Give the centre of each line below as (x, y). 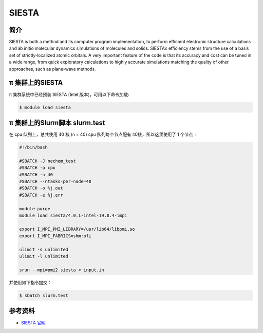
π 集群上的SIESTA (36, 83)
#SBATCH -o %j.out (41, 188)
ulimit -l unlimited (44, 256)
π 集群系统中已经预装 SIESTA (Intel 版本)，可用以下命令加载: (69, 94)
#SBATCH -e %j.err (41, 195)
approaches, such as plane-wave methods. (52, 69)
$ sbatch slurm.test (44, 295)
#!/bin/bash (34, 147)
